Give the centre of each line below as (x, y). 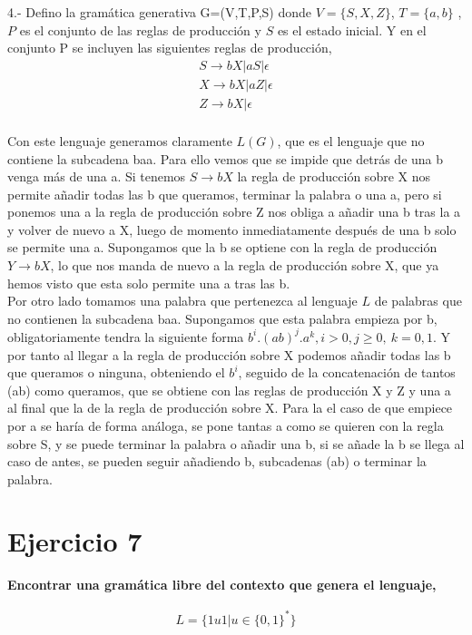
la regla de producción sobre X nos (334, 176)
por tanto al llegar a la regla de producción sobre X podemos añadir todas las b (229, 354)
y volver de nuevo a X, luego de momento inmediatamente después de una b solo (232, 229)
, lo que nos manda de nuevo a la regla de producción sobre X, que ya (245, 265)
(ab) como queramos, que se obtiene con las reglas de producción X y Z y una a (229, 390)
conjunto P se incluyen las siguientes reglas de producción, (170, 48)
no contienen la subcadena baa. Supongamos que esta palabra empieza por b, (222, 318)
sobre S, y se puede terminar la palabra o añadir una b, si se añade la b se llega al (236, 443)
